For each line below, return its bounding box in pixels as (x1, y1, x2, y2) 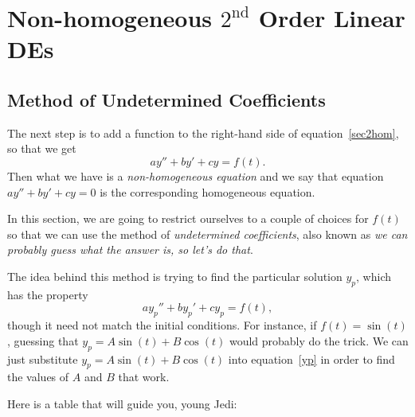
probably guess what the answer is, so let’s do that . (7, 241, 253, 258)
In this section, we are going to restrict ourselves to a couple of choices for (7, 210, 369, 227)
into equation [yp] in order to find (228, 350, 395, 367)
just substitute (7, 350, 78, 367)
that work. (118, 368, 170, 385)
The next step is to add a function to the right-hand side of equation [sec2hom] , (7, 124, 399, 141)
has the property (7, 286, 88, 302)
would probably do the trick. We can (229, 332, 409, 349)
